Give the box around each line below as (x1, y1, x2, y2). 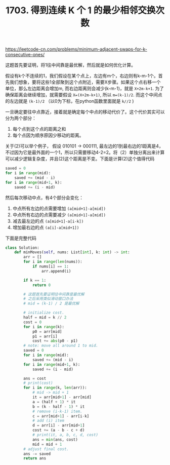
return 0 (32, 282, 51, 288)
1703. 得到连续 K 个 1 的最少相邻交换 (5, 5, 156, 16)
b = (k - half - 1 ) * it (32, 404, 85, 409)
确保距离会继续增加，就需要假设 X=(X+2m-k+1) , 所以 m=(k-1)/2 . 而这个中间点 (5, 92, 163, 98)
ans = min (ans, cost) (32, 437, 78, 442)
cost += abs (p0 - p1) (32, 338, 78, 343)
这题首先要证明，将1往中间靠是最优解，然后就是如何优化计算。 (5, 62, 136, 68)
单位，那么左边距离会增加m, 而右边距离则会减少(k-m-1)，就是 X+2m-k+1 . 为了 (5, 86, 164, 92)
